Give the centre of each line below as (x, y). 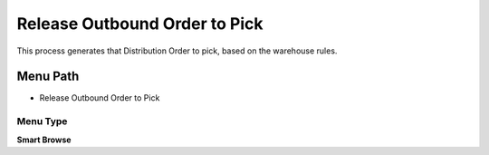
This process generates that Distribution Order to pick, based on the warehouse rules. (177, 51)
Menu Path (48, 77)
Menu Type (42, 121)
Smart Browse (44, 140)
